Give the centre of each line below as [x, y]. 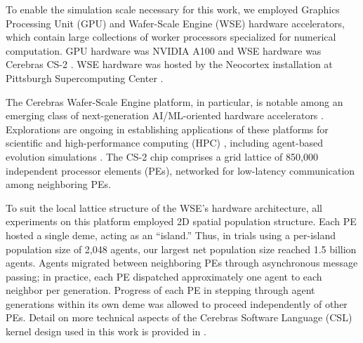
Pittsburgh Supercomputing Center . [85, 78]
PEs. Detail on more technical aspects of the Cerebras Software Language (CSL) [179, 317]
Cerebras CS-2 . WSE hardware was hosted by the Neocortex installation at [169, 64]
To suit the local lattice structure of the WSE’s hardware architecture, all [164, 207]
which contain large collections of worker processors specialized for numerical [171, 37]
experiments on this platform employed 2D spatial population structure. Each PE [181, 221]
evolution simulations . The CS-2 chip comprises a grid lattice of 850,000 [162, 156]
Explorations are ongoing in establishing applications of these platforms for [167, 129]
